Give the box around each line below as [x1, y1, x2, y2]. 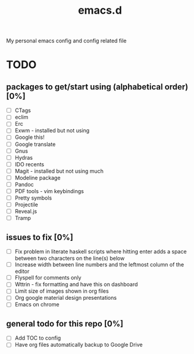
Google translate [14, 141, 56, 148]
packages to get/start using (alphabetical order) [6, 82, 189, 92]
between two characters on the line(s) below [14, 254, 125, 262]
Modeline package [14, 174, 61, 181]
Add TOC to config [14, 334, 61, 341]
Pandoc [14, 181, 34, 188]
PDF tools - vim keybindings [14, 187, 85, 194]
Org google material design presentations [14, 294, 117, 302]
